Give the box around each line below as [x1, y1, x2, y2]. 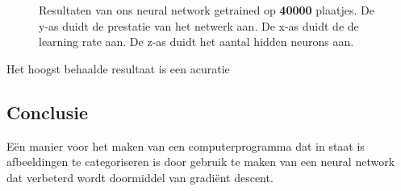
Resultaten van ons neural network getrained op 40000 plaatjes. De [39, 2, 374, 18]
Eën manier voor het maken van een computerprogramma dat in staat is [6, 137, 365, 154]
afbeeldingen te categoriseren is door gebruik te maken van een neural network [6, 153, 395, 170]
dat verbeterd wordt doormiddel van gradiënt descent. [6, 168, 274, 185]
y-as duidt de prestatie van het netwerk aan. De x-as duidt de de [39, 17, 359, 34]
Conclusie [6, 99, 89, 124]
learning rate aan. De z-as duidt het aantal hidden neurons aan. [39, 33, 354, 50]
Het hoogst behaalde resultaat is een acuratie [6, 60, 230, 77]
